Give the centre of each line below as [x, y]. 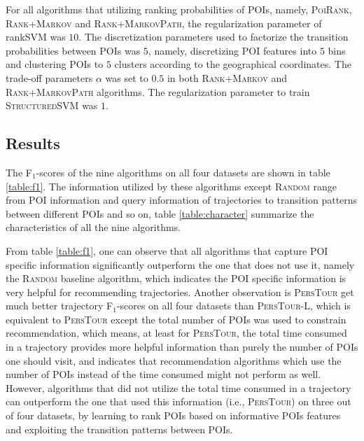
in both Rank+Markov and [227, 77]
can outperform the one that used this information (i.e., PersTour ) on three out [178, 401]
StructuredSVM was [52, 105]
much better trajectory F [59, 306]
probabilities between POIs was [73, 50]
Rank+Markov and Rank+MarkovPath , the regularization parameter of [164, 23]
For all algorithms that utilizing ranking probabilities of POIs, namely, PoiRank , [179, 9]
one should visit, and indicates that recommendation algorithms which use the [174, 360]
